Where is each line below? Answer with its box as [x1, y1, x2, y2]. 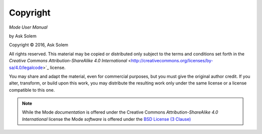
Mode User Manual [9, 24, 48, 30]
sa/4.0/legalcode [9, 65, 43, 70]
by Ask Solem [9, 33, 36, 39]
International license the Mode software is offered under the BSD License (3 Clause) [22, 116, 191, 122]
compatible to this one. [9, 87, 55, 93]
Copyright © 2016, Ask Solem [9, 42, 68, 48]
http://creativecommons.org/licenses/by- [131, 58, 213, 64]
